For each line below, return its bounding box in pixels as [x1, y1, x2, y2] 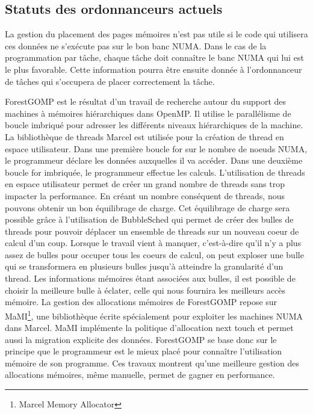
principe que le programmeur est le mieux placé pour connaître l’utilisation [5, 345, 282, 357]
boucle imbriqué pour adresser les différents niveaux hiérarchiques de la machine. [5, 119, 303, 131]
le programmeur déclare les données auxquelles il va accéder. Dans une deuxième [5, 154, 303, 167]
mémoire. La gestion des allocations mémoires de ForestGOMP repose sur [5, 295, 277, 308]
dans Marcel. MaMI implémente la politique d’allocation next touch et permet [5, 321, 294, 334]
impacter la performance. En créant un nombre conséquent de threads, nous [5, 189, 285, 202]
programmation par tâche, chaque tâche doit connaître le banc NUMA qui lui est [5, 51, 304, 64]
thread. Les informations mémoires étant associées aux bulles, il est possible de [5, 272, 296, 285]
